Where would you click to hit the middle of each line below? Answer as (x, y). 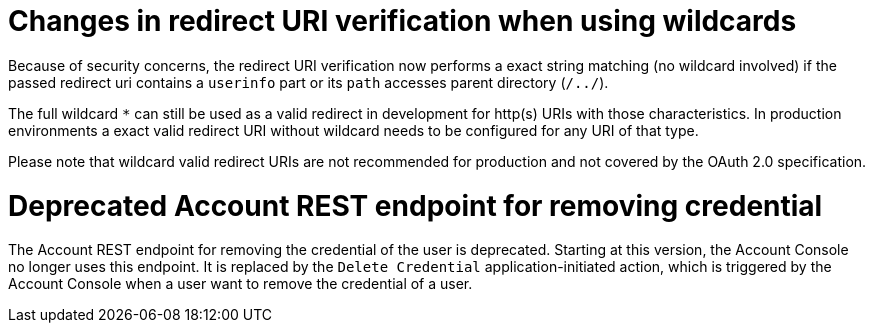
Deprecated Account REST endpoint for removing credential (415, 205)
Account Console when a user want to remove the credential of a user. (240, 284)
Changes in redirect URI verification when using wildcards (402, 21)
